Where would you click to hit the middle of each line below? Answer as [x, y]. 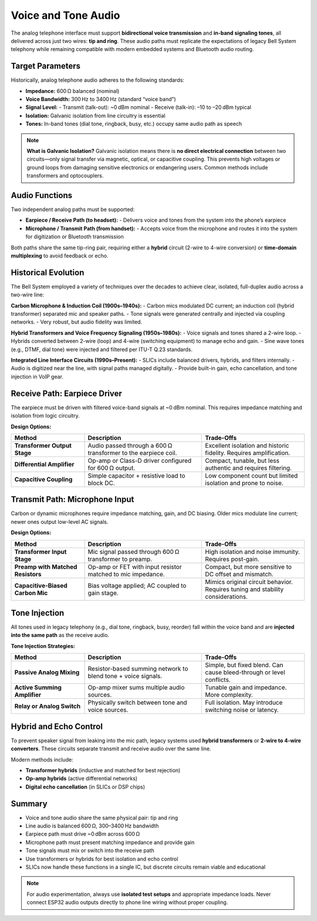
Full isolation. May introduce [244, 703]
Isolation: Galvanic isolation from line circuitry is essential [95, 115]
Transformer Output [43, 445]
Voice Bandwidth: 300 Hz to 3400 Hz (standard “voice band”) [101, 99]
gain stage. [103, 593]
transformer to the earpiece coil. [132, 453]
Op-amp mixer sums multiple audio [136, 688]
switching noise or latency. [242, 710]
